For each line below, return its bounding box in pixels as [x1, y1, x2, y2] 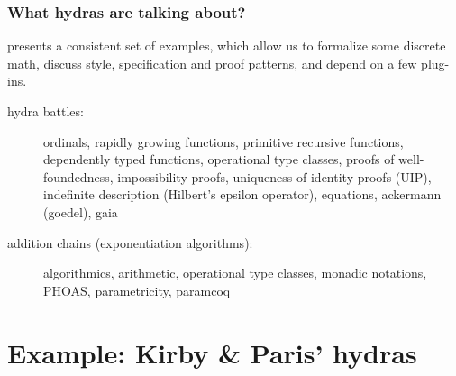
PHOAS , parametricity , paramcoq [43, 280, 231, 299]
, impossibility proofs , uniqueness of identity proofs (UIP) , [109, 167, 432, 186]
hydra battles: [7, 102, 84, 120]
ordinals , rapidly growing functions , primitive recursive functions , [43, 132, 404, 151]
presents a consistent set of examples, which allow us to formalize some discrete [7, 36, 446, 55]
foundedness [43, 167, 110, 186]
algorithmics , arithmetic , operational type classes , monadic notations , [43, 263, 427, 282]
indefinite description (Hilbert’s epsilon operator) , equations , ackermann [43, 185, 442, 204]
